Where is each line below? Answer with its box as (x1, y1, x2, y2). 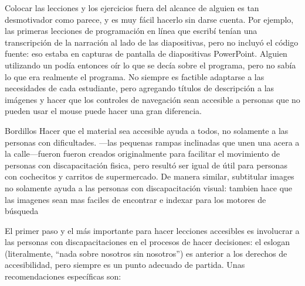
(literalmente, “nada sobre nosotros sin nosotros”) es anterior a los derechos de (5, 247, 287, 259)
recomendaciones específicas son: (5, 270, 121, 282)
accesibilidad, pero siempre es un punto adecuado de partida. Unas (5, 259, 245, 271)
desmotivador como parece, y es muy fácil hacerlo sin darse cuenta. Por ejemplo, (5, 13, 294, 25)
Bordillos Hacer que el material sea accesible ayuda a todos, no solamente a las (5, 124, 289, 136)
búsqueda (5, 205, 39, 217)
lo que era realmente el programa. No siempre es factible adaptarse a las (5, 70, 265, 82)
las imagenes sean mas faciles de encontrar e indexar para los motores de (5, 193, 266, 205)
